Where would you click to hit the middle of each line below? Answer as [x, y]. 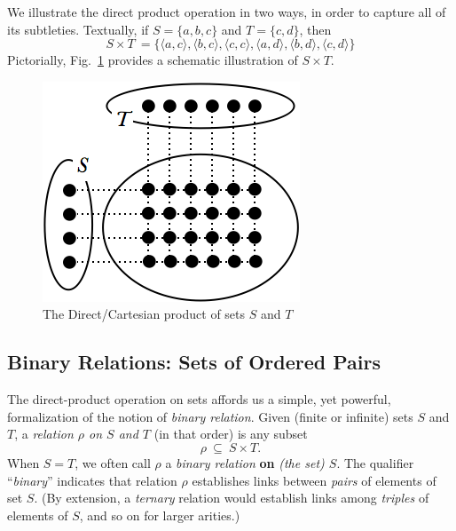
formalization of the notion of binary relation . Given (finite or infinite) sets [210, 416]
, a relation [44, 434]
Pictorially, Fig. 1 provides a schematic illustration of [153, 60]
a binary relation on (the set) [245, 462]
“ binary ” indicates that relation [92, 480]
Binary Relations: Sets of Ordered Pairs [194, 362]
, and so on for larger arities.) [160, 515]
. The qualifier [375, 462]
